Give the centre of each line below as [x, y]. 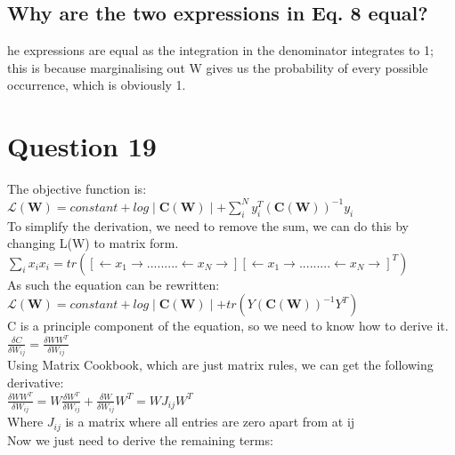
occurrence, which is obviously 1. [97, 85]
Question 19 [82, 146]
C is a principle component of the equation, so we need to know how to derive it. [228, 326]
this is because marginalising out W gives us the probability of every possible [218, 67]
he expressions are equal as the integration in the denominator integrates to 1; [220, 50]
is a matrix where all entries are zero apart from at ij [210, 422]
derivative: [36, 383]
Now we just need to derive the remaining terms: [140, 439]
